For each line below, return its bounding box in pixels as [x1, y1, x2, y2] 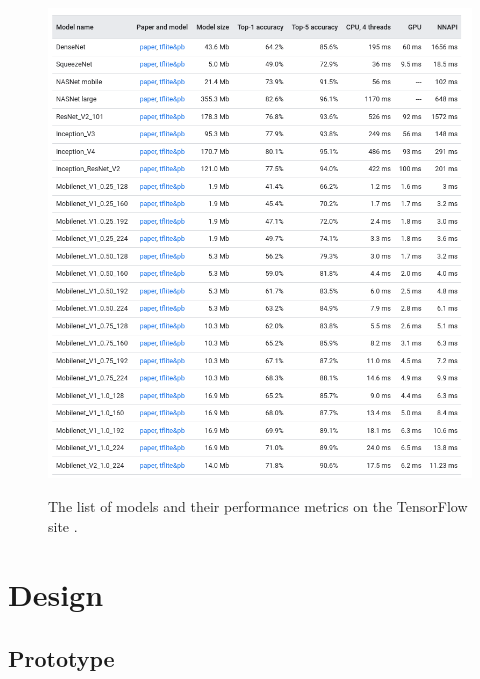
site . [48, 515, 78, 536]
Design [8, 574, 104, 615]
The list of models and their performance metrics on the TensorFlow [48, 495, 468, 516]
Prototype [8, 642, 115, 673]
